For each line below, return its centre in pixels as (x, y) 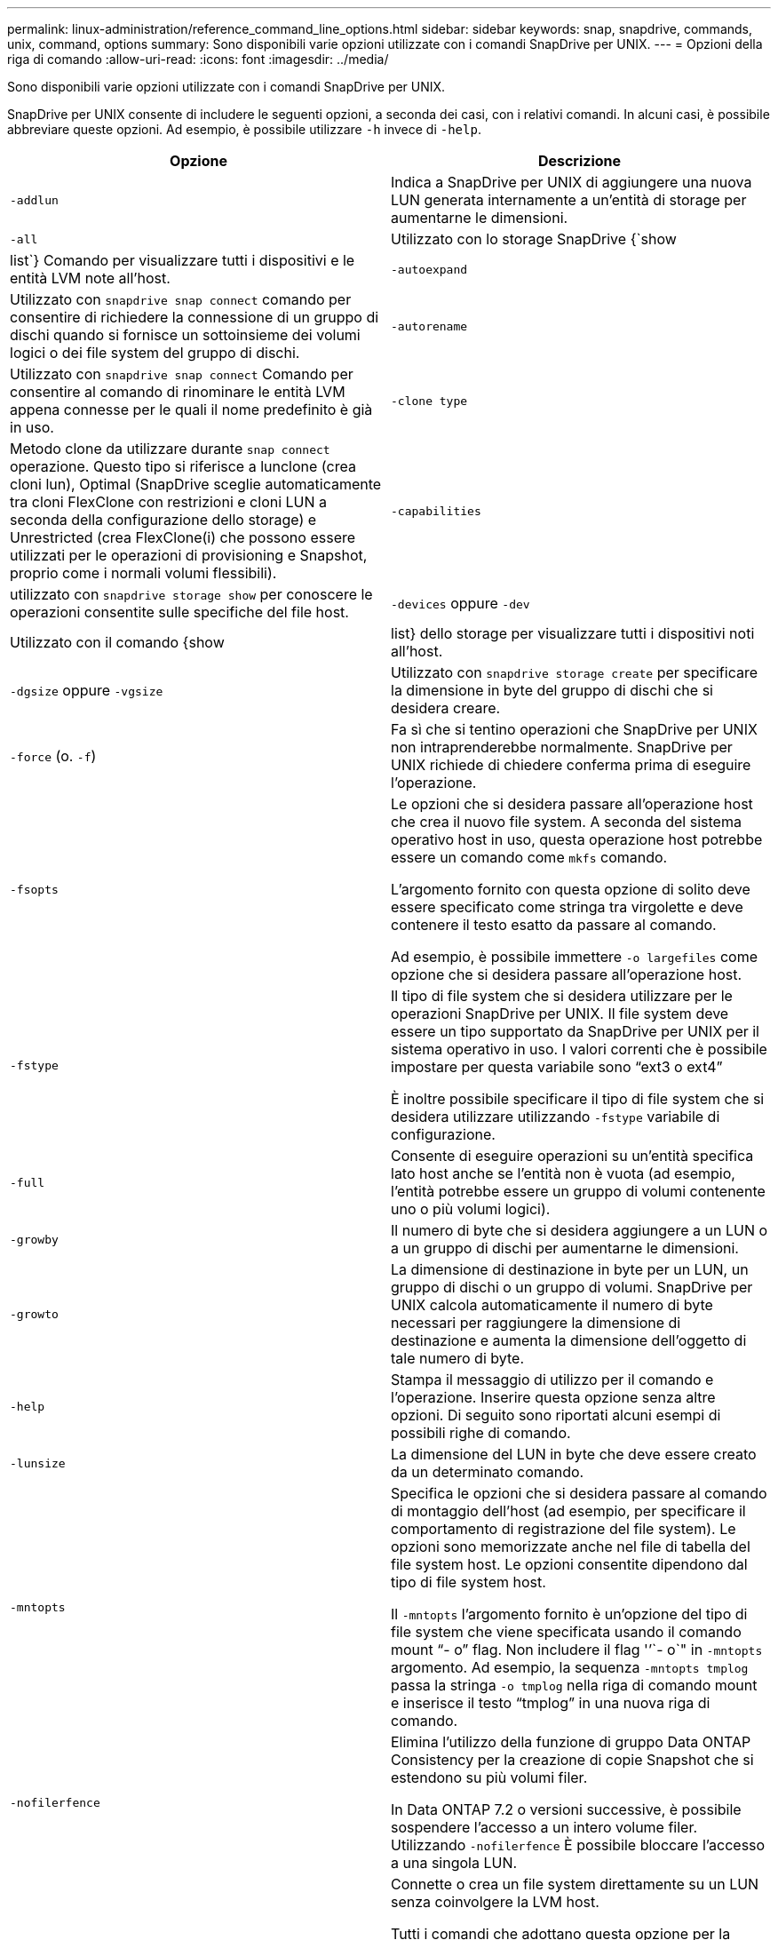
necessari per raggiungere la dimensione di (536, 1323)
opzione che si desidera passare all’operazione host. (567, 974)
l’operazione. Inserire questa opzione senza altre (553, 1397)
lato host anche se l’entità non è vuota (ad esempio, (563, 1173)
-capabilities (436, 511)
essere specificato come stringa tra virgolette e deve (567, 907)
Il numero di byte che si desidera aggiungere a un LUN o (580, 1230)
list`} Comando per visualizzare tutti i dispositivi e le (183, 260)
